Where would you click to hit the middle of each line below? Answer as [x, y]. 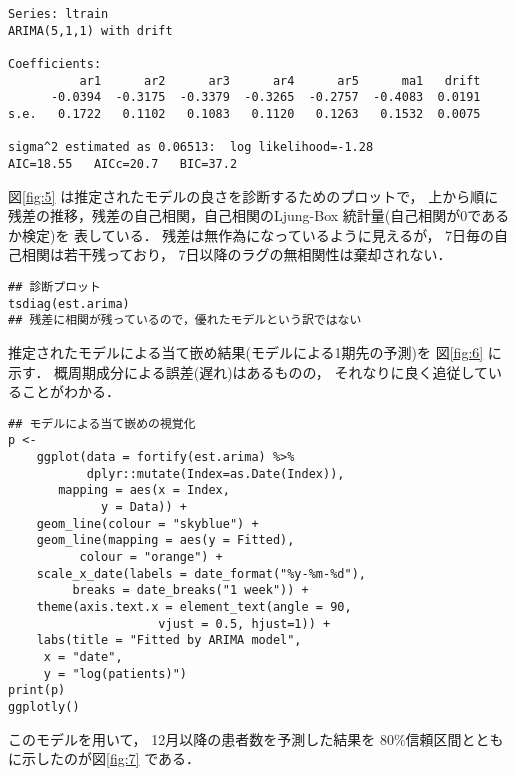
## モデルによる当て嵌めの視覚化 [102, 423]
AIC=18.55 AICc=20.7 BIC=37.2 [123, 163]
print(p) [37, 690]
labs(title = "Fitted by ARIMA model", [169, 640]
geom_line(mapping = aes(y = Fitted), [165, 540]
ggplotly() [44, 706]
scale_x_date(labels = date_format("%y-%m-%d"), [201, 573]
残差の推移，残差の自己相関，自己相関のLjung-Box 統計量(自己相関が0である [259, 215]
